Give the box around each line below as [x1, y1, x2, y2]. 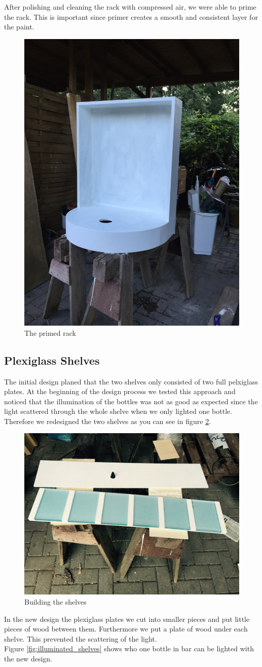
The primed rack [24, 327, 76, 338]
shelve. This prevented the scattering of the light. [4, 633, 157, 644]
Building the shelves [24, 596, 87, 607]
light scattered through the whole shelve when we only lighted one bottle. [4, 406, 233, 416]
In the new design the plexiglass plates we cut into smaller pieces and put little [4, 613, 250, 624]
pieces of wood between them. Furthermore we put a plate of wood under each [4, 623, 248, 634]
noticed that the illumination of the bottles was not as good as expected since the [4, 396, 258, 406]
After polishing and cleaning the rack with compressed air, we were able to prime [4, 2, 256, 12]
